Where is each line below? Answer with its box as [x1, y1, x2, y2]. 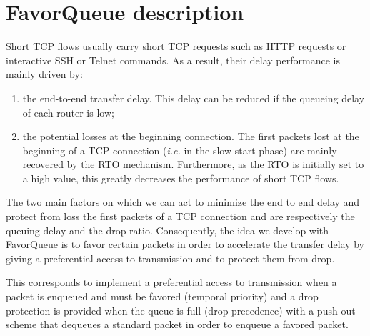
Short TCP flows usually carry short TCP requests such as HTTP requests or [6, 39, 346, 54]
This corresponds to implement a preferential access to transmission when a [6, 275, 337, 290]
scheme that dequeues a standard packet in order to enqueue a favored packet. [6, 317, 349, 332]
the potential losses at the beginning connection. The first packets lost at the [22, 129, 359, 144]
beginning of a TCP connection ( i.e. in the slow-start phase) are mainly [22, 142, 337, 157]
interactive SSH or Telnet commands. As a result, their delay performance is [6, 52, 340, 67]
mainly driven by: [6, 66, 83, 81]
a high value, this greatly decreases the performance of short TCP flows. [22, 170, 339, 185]
